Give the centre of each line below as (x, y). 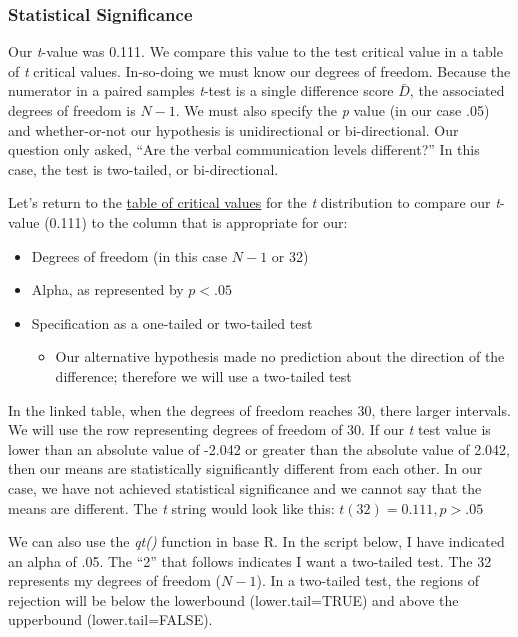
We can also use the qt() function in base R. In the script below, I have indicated (256, 541)
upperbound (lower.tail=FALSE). (110, 619)
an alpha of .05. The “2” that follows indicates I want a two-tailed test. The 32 (250, 560)
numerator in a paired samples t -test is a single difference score (201, 90)
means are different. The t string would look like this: (171, 507)
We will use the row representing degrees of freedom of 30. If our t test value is (249, 429)
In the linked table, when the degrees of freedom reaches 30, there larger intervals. (259, 409)
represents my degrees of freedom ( (115, 580)
